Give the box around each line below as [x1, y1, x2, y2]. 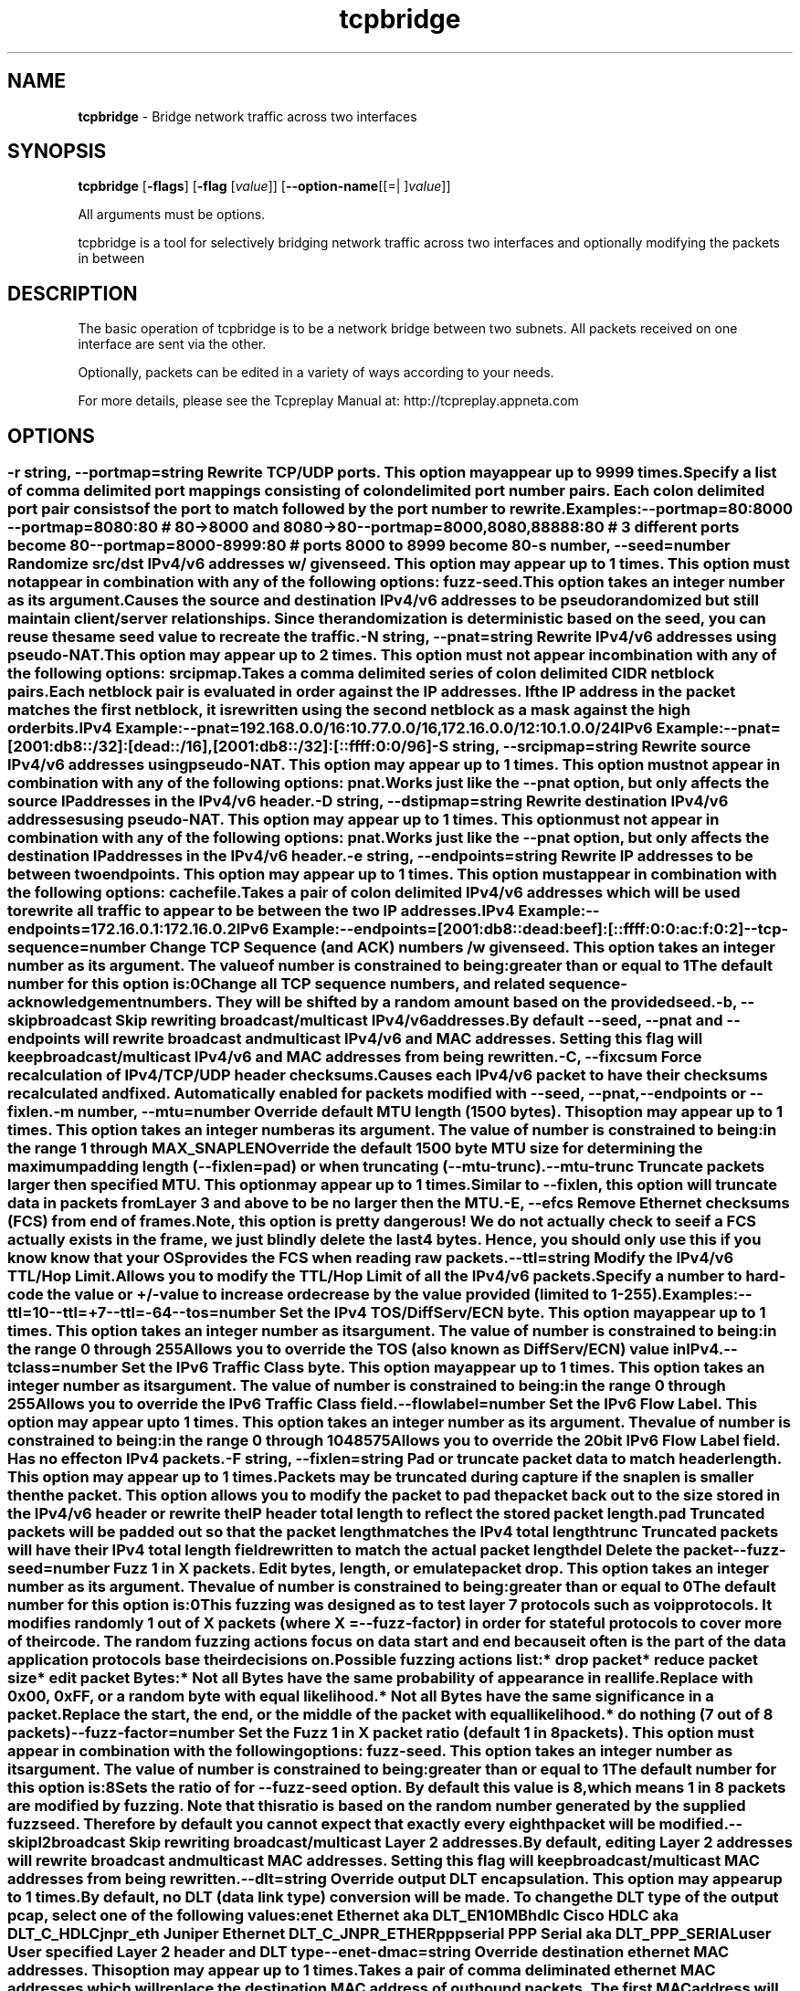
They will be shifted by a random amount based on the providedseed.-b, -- [215, 993, 755, 1012]
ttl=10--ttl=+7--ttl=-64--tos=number [7, 1303, 276, 1322]
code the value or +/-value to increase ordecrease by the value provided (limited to [7, 1285, 607, 1304]
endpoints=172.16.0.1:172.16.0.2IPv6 [7, 920, 269, 939]
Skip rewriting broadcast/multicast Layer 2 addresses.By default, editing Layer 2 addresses [129, 1833, 793, 1852]
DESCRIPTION [7, 281, 138, 305]
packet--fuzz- [683, 1541, 786, 1560]
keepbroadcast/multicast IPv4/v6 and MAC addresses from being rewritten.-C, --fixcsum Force [7, 1048, 702, 1067]
